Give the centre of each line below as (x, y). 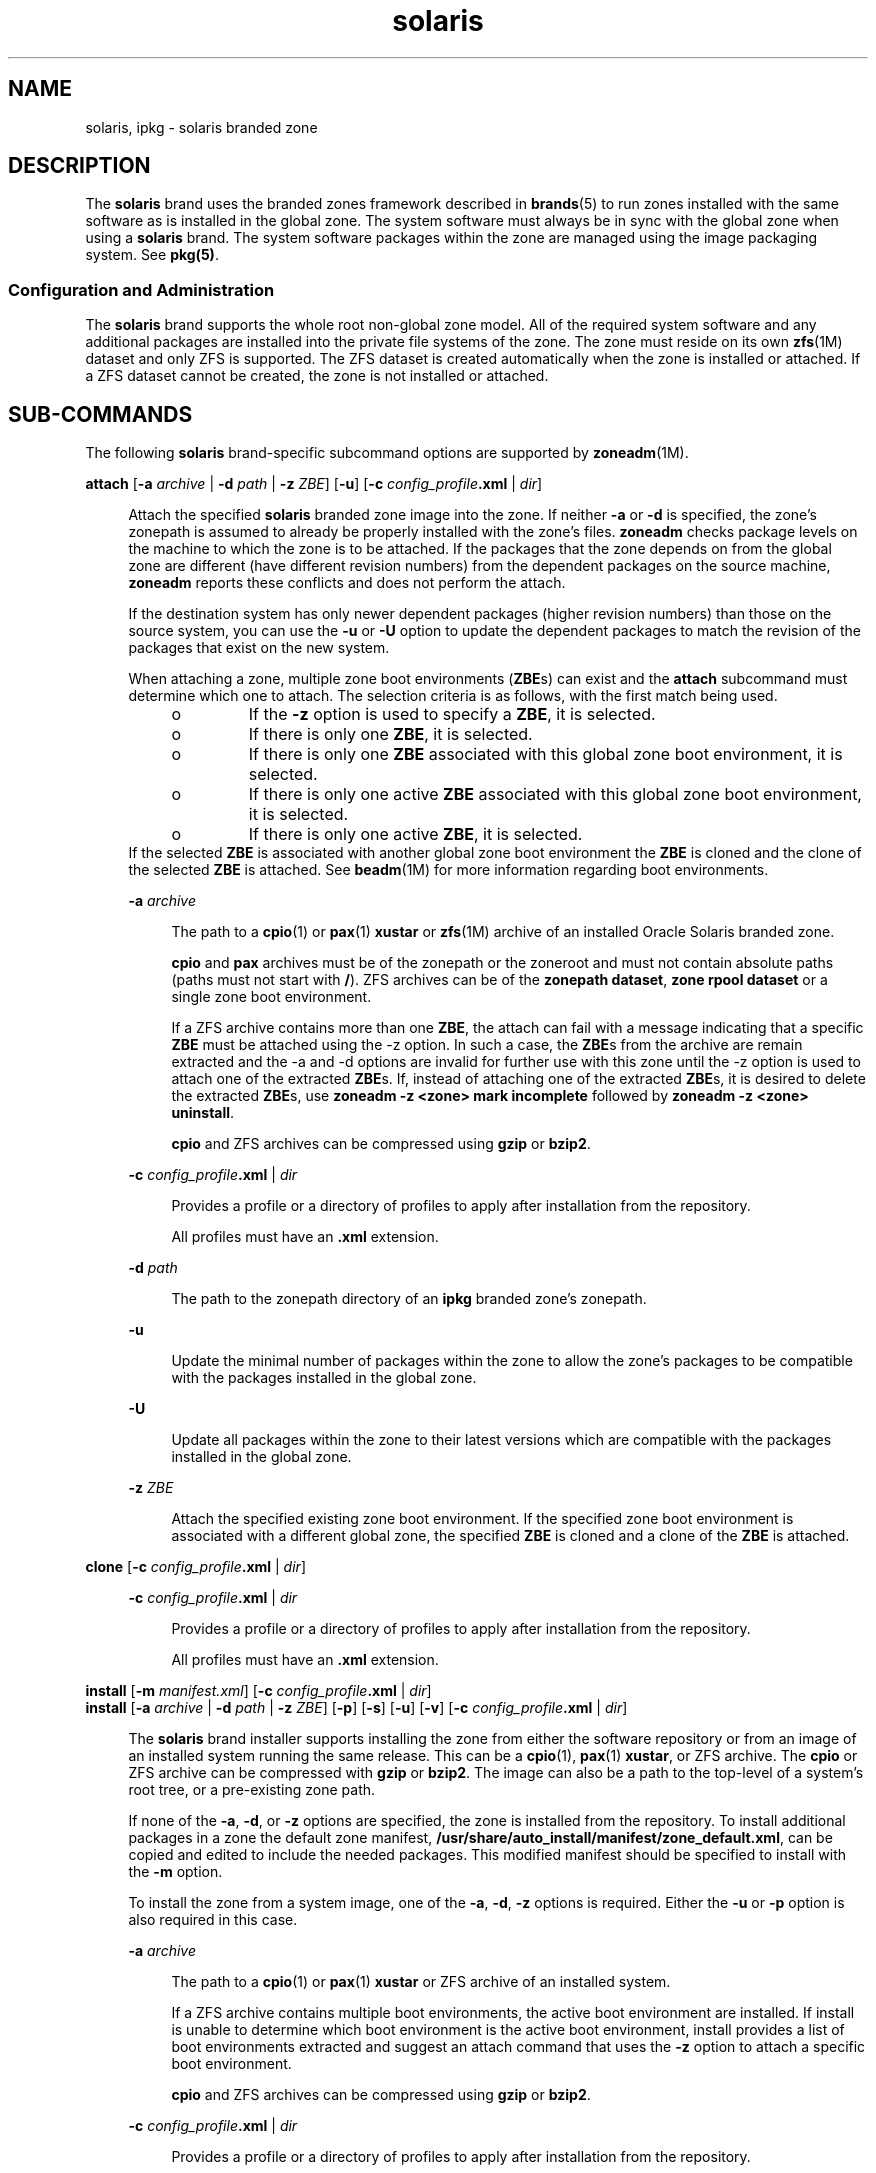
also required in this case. (213, 1920)
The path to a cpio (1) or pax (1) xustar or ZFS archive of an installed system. (421, 1982)
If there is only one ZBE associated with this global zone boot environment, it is (545, 754)
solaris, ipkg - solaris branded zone (201, 127)
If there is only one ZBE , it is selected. (390, 734)
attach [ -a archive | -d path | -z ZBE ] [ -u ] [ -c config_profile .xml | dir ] (314, 484)
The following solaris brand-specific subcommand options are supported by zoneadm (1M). (387, 453)
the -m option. (175, 1872)
